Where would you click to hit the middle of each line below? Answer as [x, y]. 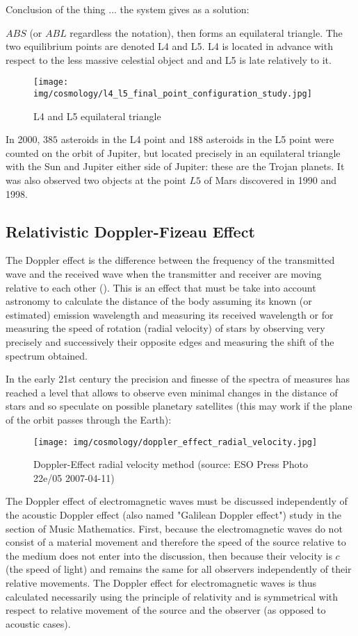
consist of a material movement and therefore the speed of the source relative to [176, 542]
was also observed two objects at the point [96, 180]
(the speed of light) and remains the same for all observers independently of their [179, 569]
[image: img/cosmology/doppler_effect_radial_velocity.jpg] [176, 442]
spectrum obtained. [47, 355]
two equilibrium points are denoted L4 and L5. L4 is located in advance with [169, 46]
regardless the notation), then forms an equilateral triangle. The [206, 32]
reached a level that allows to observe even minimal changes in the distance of [172, 392]
